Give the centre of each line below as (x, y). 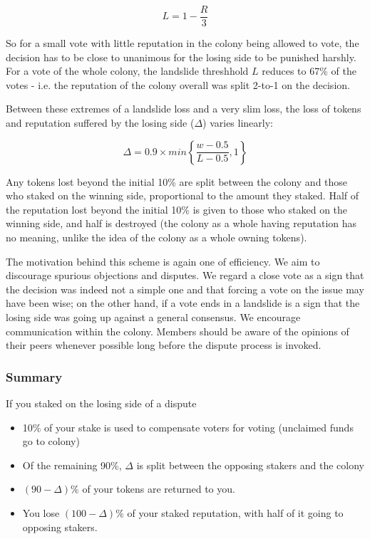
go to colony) (51, 441)
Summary (34, 376)
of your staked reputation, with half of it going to (235, 512)
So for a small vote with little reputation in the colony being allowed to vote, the (183, 43)
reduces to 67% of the (309, 71)
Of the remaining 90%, (72, 465)
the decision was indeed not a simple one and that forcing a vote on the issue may (185, 289)
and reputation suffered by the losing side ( (100, 123)
